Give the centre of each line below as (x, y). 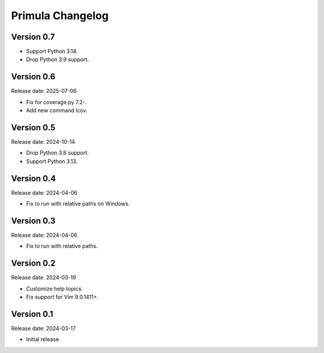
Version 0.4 (34, 178)
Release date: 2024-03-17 (43, 328)
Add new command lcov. (57, 110)
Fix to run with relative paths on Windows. (78, 204)
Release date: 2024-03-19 (43, 277)
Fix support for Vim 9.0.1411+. (62, 297)
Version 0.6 (33, 77)
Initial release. (43, 339)
